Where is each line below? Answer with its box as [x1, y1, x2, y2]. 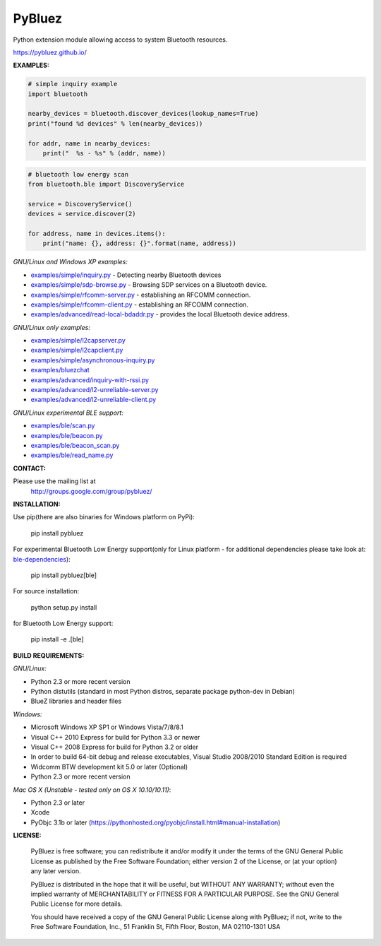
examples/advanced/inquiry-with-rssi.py [30, 375, 150, 384]
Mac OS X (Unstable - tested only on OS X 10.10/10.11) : [13, 785, 171, 794]
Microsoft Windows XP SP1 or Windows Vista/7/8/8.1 [30, 723, 183, 731]
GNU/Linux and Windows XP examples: [13, 258, 128, 266]
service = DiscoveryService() [28, 200, 133, 208]
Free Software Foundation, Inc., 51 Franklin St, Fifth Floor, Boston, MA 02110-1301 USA [30, 923, 281, 931]
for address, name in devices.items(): [28, 230, 166, 237]
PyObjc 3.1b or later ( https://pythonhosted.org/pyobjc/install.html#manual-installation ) [30, 818, 281, 827]
